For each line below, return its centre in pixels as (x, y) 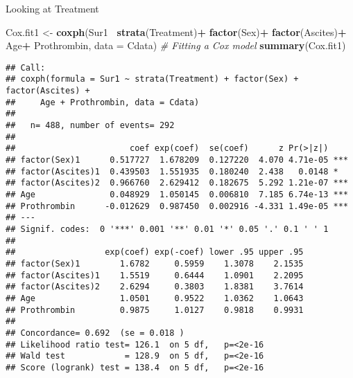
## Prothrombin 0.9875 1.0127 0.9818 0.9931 (155, 310)
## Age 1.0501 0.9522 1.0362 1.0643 (155, 298)
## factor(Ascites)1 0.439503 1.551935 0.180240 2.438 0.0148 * (172, 171)
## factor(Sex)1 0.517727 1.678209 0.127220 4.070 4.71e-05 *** (177, 160)
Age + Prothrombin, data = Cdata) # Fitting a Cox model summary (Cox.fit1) (176, 45)
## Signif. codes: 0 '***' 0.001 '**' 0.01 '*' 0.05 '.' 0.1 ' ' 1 (167, 229)
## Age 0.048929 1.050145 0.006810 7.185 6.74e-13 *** (177, 195)
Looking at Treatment (52, 8)
